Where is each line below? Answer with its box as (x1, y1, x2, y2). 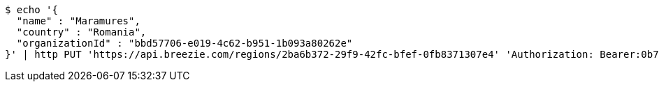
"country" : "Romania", (16, 26, 147, 38)
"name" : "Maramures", (16, 15, 140, 26)
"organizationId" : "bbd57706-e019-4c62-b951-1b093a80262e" (16, 38, 353, 49)
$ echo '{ (5, 4, 58, 15)
